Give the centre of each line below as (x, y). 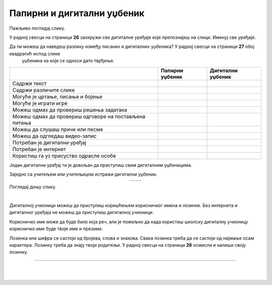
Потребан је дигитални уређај (49, 142)
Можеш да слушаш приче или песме (58, 129)
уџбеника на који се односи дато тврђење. (68, 61)
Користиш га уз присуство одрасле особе (64, 156)
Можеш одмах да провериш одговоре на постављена (79, 116)
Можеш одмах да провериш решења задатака (70, 110)
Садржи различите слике (44, 90)
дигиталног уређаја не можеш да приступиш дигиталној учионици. (82, 212)
